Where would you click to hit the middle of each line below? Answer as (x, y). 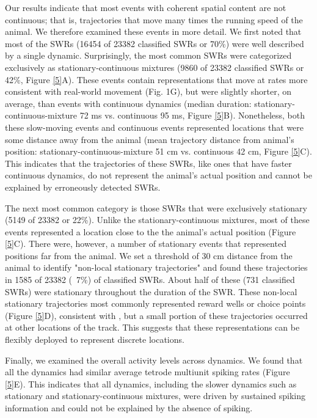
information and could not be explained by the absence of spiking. (129, 408)
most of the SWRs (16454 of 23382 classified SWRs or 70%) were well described (155, 43)
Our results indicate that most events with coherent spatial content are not (146, 7)
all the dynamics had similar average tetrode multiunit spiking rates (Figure (148, 372)
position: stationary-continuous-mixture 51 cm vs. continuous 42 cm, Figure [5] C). (158, 151)
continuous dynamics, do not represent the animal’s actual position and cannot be (158, 175)
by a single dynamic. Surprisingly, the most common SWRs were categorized (148, 55)
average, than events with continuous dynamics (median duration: (128, 103)
